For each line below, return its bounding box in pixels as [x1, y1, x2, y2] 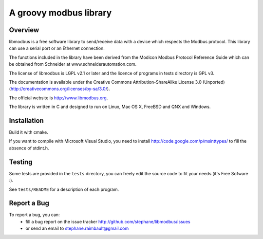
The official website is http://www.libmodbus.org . [9, 95, 108, 101]
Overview [9, 26, 39, 34]
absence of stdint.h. [9, 145, 49, 151]
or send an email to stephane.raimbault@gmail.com [25, 225, 129, 231]
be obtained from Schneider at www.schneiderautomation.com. [9, 61, 137, 67]
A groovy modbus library [9, 7, 112, 18]
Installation [9, 117, 44, 125]
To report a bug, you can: [9, 212, 60, 218]
